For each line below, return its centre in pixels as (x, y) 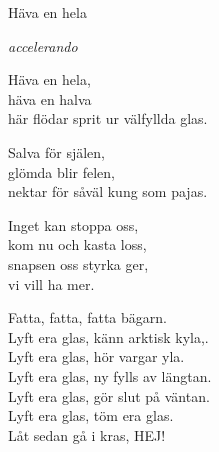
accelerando (43, 45)
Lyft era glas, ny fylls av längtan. (110, 375)
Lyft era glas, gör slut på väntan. (109, 395)
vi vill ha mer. (51, 283)
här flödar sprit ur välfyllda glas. (108, 118)
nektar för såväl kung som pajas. (108, 191)
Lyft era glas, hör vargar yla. (96, 356)
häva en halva (50, 98)
